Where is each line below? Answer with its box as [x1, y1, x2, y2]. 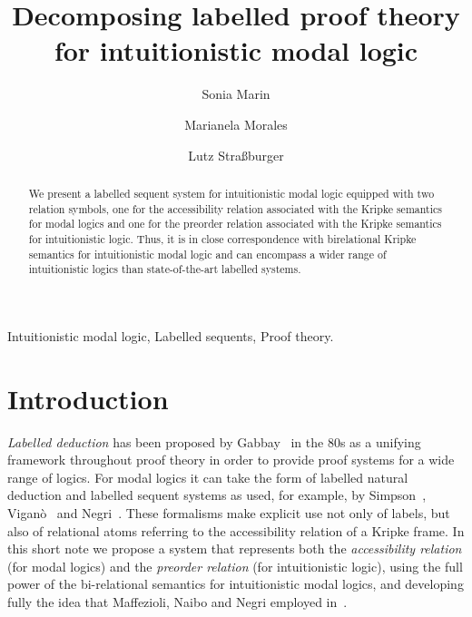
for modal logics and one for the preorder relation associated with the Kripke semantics [28, 216, 442, 231]
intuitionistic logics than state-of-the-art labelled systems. [28, 261, 301, 277]
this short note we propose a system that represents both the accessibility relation [7, 539, 462, 558]
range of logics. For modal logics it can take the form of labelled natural [7, 467, 408, 486]
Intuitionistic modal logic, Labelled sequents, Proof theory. [7, 326, 334, 345]
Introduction [7, 379, 169, 416]
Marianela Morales [184, 114, 288, 133]
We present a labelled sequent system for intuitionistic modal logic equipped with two [28, 185, 435, 201]
